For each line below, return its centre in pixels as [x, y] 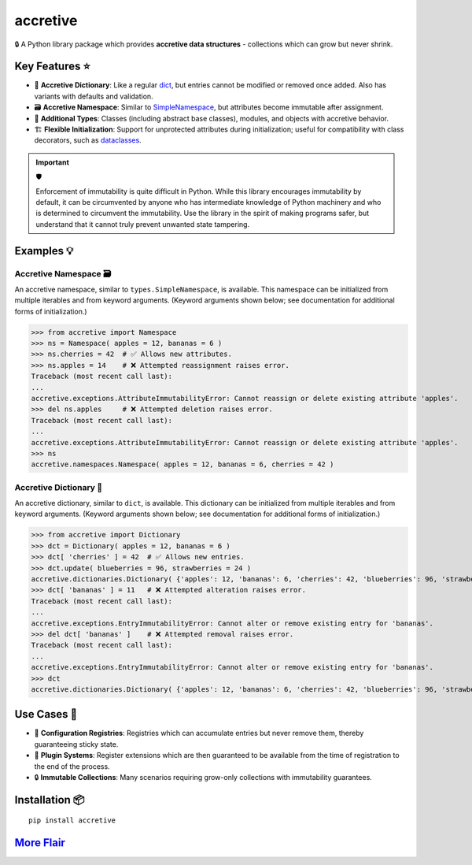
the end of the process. [72, 766]
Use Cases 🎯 [46, 714]
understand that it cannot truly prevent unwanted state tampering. [143, 224]
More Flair [40, 843]
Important [53, 162]
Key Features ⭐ [52, 67]
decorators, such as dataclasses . [88, 140]
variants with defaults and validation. [94, 96]
